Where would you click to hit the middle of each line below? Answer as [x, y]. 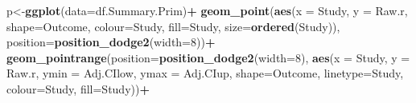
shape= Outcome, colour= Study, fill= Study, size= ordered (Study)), [173, 26]
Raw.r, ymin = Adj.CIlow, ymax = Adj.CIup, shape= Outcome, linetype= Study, [205, 73]
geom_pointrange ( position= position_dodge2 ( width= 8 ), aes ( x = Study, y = [208, 57]
